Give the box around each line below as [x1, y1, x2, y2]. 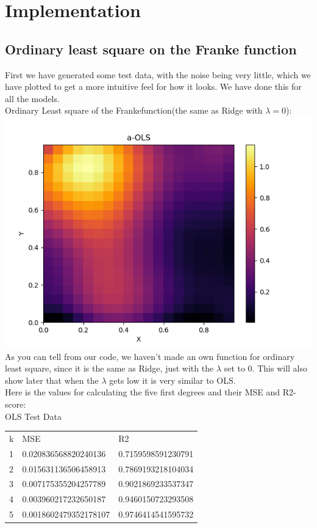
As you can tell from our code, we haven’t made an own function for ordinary [5, 350, 295, 362]
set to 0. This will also [224, 362, 307, 375]
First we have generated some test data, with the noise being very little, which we [5, 68, 311, 81]
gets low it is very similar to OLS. [109, 373, 236, 386]
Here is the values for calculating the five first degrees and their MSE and [5, 386, 280, 398]
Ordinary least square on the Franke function [5, 39, 297, 58]
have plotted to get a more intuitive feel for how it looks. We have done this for [5, 80, 302, 93]
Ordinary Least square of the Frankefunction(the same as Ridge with [5, 104, 263, 117]
